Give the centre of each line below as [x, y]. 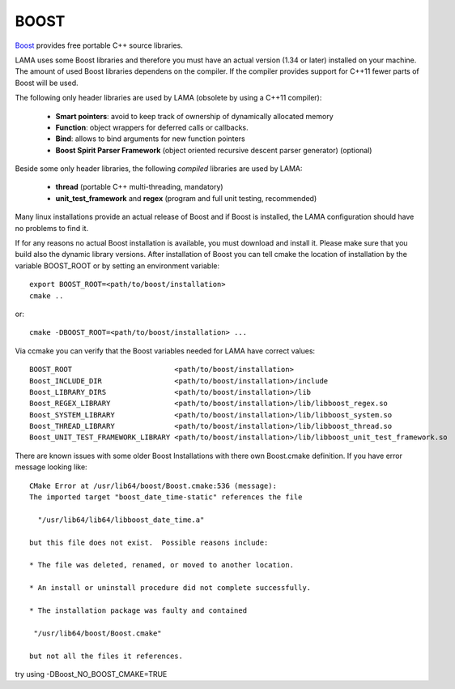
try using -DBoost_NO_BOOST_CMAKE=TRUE [91, 674]
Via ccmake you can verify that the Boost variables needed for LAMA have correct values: [165, 351]
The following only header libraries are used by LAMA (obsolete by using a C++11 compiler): [168, 98]
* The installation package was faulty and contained [138, 610]
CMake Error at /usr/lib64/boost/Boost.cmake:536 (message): [153, 486]
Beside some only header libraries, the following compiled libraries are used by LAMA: [159, 169]
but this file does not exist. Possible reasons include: [149, 542]
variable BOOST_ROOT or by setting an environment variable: [117, 265]
